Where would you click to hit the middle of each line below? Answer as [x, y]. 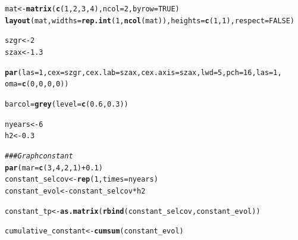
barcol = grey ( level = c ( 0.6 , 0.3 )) [67, 104]
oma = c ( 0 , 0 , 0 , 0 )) [37, 84]
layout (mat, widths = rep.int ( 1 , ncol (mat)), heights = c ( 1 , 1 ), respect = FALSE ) [150, 21]
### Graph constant [39, 156]
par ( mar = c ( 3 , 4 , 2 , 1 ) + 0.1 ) [54, 168]
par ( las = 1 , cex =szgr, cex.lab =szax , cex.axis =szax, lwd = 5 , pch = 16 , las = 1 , [143, 72]
